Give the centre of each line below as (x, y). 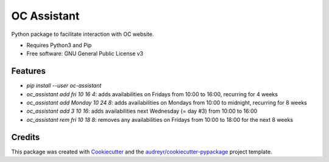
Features (28, 71)
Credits (26, 137)
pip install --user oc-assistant (64, 86)
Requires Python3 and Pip (59, 45)
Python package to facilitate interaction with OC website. (83, 34)
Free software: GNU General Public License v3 (85, 54)
